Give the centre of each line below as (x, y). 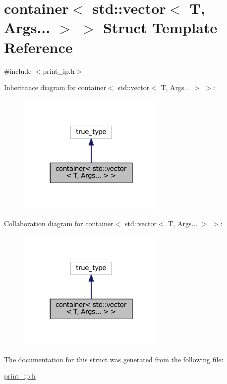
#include (18, 71)
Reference (38, 47)
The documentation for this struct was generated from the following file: (114, 359)
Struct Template (160, 27)
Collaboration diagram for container (59, 223)
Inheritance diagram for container (55, 87)
